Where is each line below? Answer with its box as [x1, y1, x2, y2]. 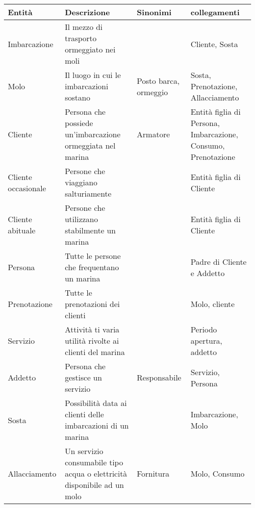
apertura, [190, 335, 223, 346]
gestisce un [65, 372, 102, 383]
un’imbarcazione [65, 128, 121, 140]
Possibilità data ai [65, 397, 127, 408]
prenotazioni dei [65, 298, 120, 309]
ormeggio [137, 86, 168, 98]
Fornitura [137, 468, 170, 479]
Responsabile [137, 372, 181, 383]
